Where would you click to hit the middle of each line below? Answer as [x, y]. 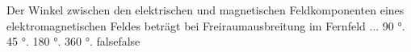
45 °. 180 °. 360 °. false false [73, 41]
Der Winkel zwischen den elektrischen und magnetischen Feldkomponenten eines [205, 10]
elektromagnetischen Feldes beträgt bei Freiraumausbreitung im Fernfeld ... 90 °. [206, 25]
